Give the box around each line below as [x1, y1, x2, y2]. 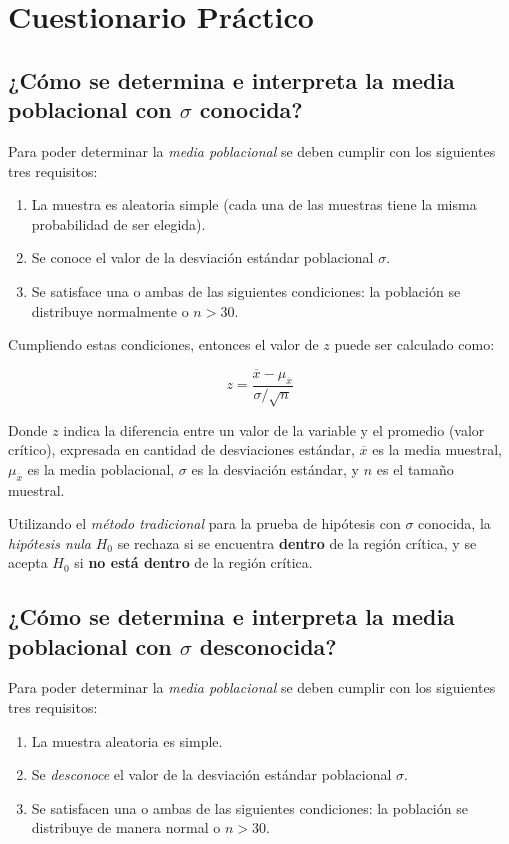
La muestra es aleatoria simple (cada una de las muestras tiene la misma [31, 194, 477, 215]
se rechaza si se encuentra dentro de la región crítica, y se [117, 532, 477, 553]
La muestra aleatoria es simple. [31, 730, 223, 751]
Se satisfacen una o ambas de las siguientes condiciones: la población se [31, 797, 468, 818]
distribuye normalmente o [31, 300, 189, 321]
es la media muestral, [372, 439, 502, 460]
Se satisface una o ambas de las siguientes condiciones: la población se [31, 280, 461, 301]
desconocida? [199, 630, 337, 661]
